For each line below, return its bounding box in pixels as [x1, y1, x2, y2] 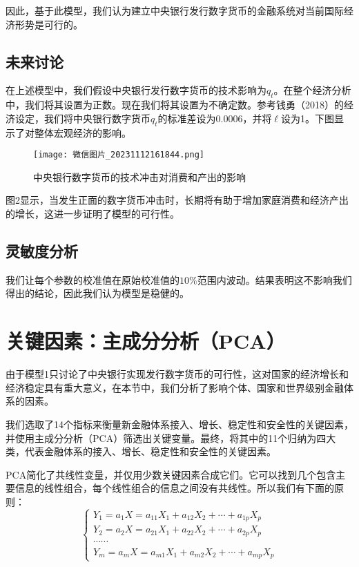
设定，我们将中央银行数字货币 [14, 110, 151, 125]
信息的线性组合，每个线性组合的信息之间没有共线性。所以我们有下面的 [14, 481, 334, 495]
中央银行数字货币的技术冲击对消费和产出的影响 [33, 169, 246, 184]
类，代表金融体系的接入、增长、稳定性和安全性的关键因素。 [6, 444, 276, 459]
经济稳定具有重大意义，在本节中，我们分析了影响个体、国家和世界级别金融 [6, 380, 344, 394]
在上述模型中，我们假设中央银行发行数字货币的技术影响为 [6, 83, 266, 97]
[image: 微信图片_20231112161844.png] [33, 150, 205, 160]
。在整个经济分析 [273, 83, 351, 97]
